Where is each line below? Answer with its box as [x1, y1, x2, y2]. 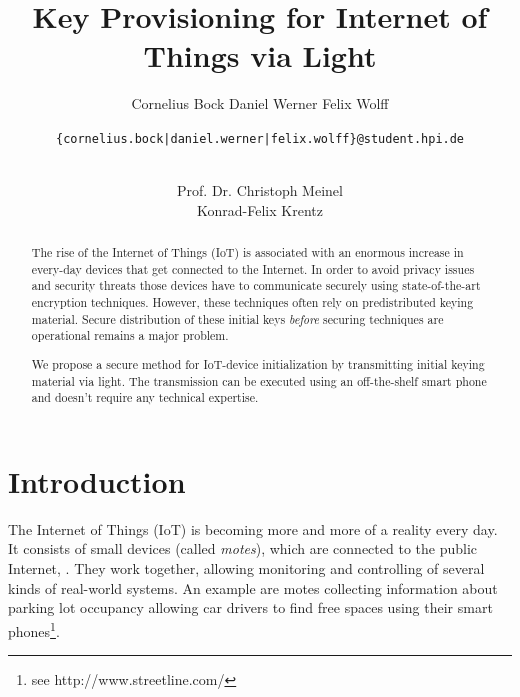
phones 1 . [8, 617, 60, 641]
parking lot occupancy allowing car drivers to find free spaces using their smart [8, 597, 493, 618]
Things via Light [143, 35, 377, 76]
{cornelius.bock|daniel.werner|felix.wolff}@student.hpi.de [55, 131, 465, 146]
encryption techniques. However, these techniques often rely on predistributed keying [31, 294, 474, 311]
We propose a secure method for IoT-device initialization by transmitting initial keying [31, 355, 485, 372]
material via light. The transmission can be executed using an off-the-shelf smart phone [31, 372, 487, 389]
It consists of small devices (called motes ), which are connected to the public [8, 538, 478, 559]
